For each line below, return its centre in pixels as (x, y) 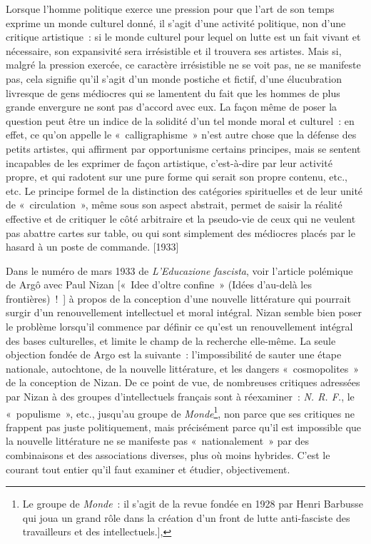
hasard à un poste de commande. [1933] (92, 247)
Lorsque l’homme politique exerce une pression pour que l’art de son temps (170, 9)
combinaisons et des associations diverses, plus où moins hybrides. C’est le (168, 455)
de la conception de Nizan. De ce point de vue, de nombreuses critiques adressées (183, 382)
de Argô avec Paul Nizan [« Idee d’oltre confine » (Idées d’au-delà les (159, 284)
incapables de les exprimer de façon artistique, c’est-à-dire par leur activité (169, 162)
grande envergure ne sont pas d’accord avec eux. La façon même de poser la (172, 107)
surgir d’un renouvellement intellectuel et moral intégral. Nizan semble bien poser (184, 312)
